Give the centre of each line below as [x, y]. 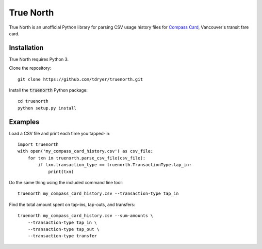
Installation [26, 48]
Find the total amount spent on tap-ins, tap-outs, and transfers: [72, 204]
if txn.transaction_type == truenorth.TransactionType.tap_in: [115, 165]
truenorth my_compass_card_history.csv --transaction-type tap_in [98, 194]
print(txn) [61, 171]
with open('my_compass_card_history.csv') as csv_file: [85, 151]
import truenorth [38, 145]
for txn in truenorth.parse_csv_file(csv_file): [86, 158]
